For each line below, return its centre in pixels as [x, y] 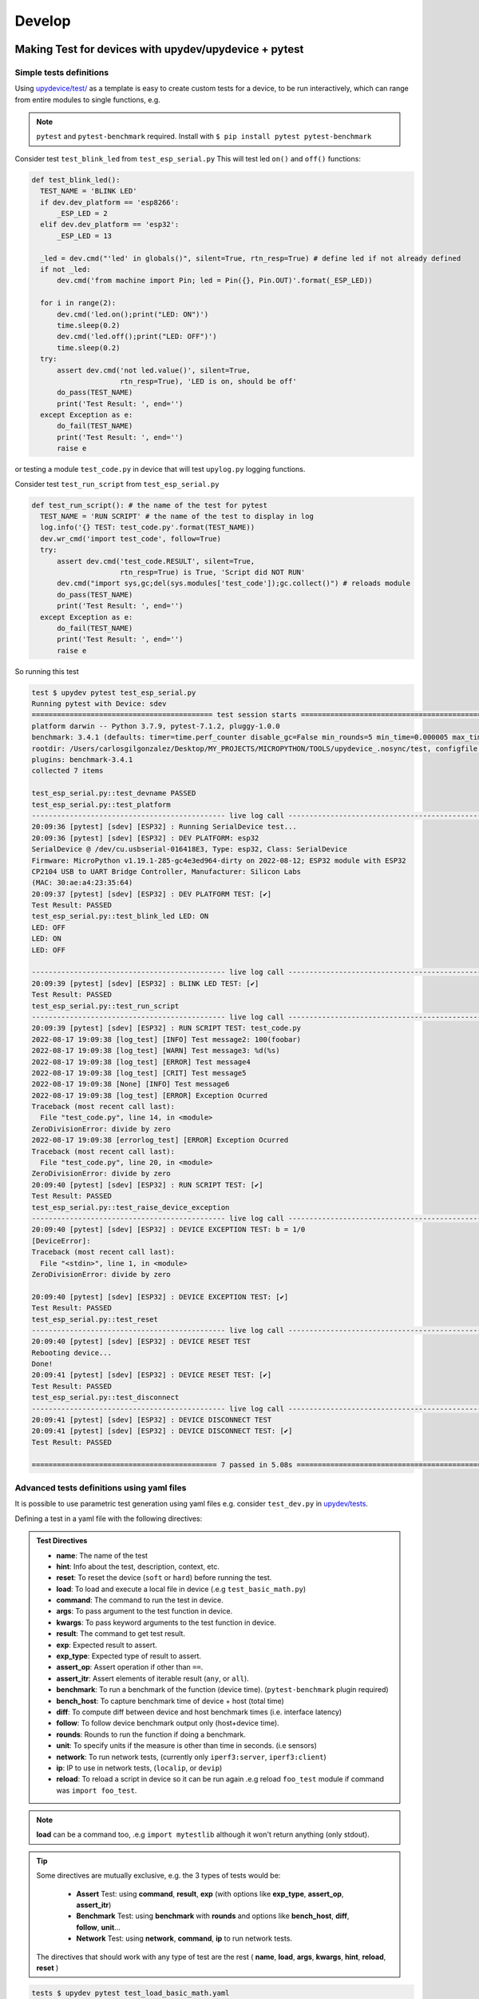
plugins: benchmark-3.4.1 [82, 759]
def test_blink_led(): [76, 180]
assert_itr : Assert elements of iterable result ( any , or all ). [152, 1678]
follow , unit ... [99, 1927]
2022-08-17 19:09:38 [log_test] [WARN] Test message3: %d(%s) [156, 1051]
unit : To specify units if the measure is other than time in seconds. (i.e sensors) [186, 1746]
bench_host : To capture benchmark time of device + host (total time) [170, 1701]
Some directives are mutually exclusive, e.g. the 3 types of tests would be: [158, 1876]
